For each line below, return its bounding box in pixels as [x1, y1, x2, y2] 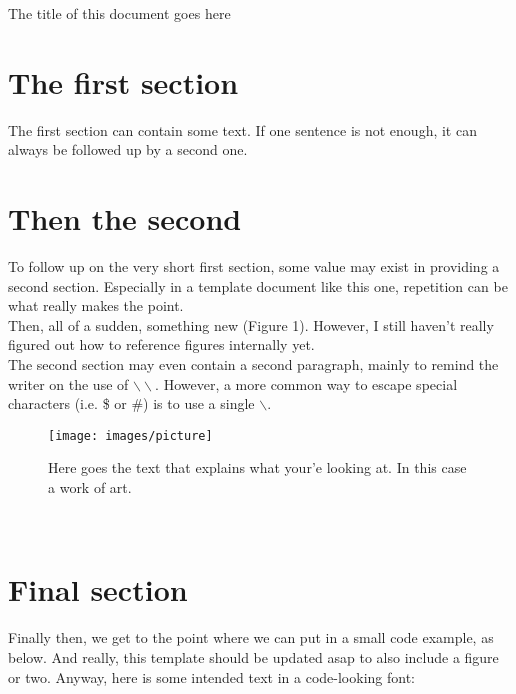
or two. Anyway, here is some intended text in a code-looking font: [8, 666, 415, 687]
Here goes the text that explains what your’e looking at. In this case [48, 457, 467, 478]
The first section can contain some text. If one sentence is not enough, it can [8, 119, 477, 140]
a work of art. [48, 477, 132, 498]
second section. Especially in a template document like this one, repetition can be [8, 275, 508, 296]
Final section [8, 569, 188, 610]
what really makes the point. [8, 295, 184, 316]
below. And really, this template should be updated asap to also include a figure [8, 646, 499, 667]
